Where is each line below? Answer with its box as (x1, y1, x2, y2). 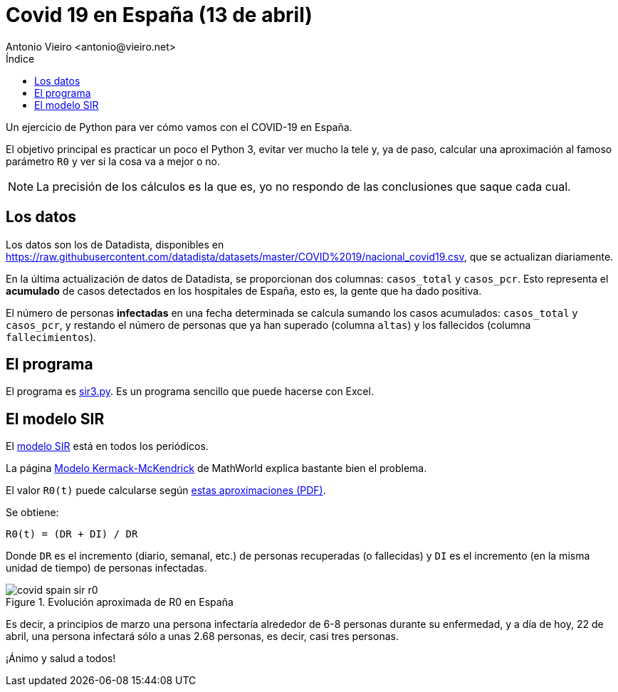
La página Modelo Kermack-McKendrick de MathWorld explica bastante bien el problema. (6, 462, 427, 475)
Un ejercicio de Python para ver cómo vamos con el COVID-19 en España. (6, 120, 352, 133)
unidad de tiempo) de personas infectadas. (6, 562, 207, 575)
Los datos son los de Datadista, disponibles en (6, 238, 224, 251)
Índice (6, 52, 35, 65)
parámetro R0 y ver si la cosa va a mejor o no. (6, 154, 220, 167)
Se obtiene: (6, 506, 59, 519)
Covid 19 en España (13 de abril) (6, 3, 313, 27)
